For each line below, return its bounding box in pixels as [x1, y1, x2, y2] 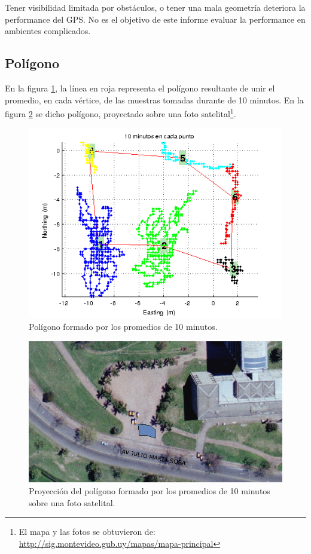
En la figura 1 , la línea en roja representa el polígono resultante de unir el [5, 81, 275, 94]
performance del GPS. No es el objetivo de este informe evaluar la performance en [5, 13, 306, 25]
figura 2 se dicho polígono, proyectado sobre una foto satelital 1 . [5, 106, 236, 120]
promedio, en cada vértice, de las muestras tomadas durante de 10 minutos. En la [5, 93, 304, 106]
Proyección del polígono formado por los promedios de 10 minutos [29, 484, 270, 497]
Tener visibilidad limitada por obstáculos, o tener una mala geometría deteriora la [5, 1, 306, 13]
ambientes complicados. [5, 25, 91, 37]
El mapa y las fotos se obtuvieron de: [19, 525, 155, 538]
